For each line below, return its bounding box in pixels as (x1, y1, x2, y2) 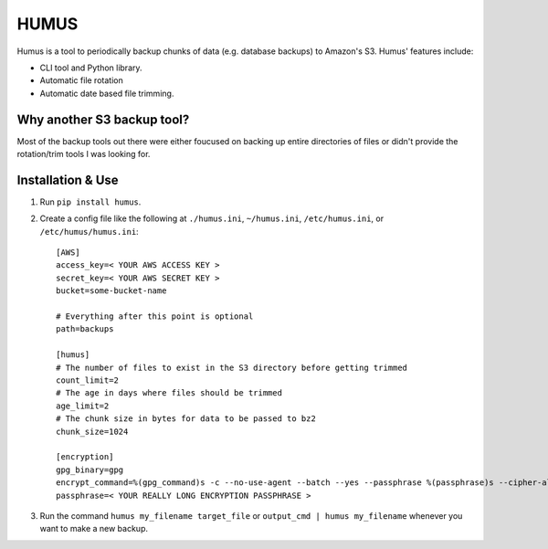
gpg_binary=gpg (56, 464, 124, 475)
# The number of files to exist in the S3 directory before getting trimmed (56, 362, 408, 373)
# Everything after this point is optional (56, 311, 254, 322)
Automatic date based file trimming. (39, 88, 174, 99)
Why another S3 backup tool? (16, 111, 190, 127)
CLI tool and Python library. (39, 62, 142, 73)
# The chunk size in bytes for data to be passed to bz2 (56, 414, 317, 424)
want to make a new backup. (39, 523, 148, 534)
